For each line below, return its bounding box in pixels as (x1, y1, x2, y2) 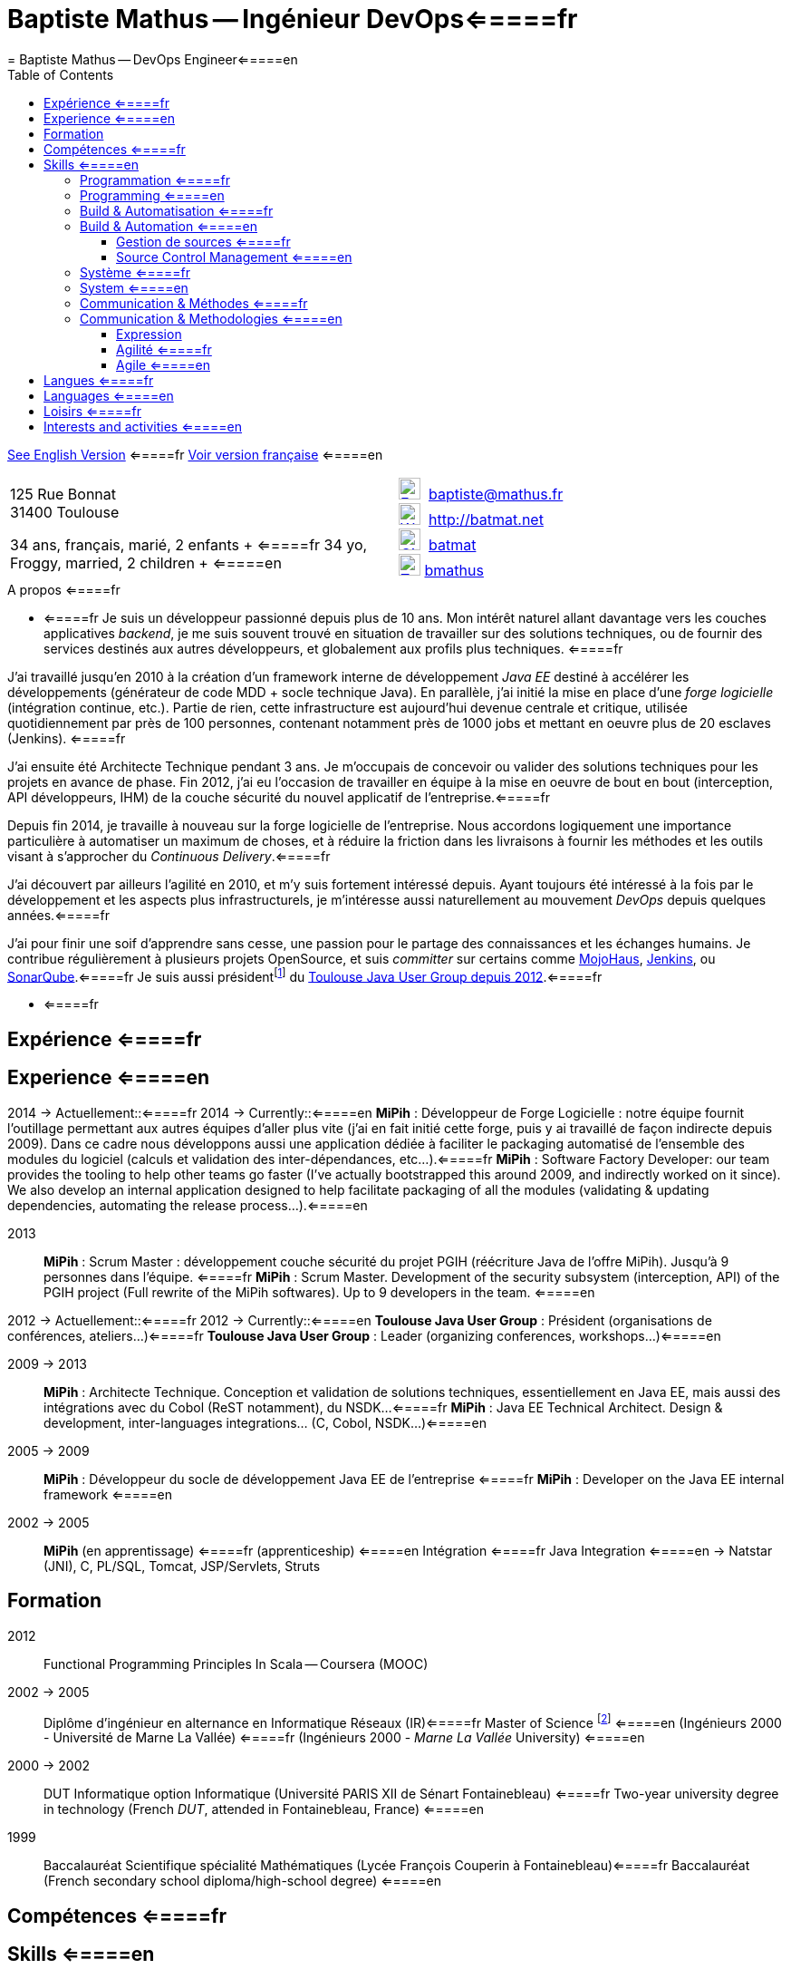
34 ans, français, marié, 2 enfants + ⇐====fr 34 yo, (10, 535, 368, 554)
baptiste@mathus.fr (429, 484, 564, 503)
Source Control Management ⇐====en (116, 248, 352, 265)
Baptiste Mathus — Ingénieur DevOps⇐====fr (7, 4, 578, 34)
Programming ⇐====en (80, 187, 225, 203)
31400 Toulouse (10, 502, 120, 521)
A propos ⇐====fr (7, 581, 121, 597)
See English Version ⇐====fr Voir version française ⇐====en (7, 446, 383, 462)
